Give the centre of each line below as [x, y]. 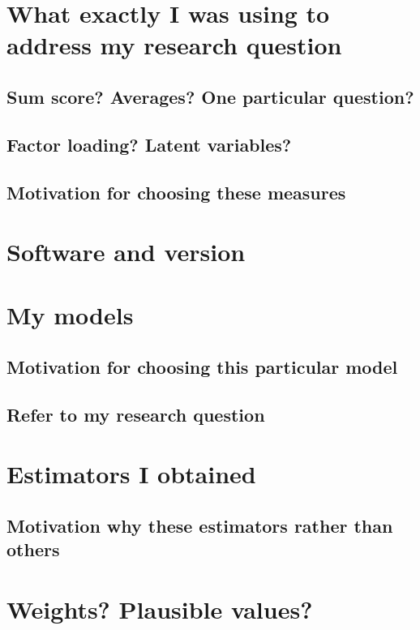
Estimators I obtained [131, 474]
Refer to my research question [136, 414]
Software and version [126, 252]
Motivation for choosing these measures [176, 192]
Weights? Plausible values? [160, 609]
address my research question [174, 45]
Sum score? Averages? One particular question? [210, 96]
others [33, 549]
